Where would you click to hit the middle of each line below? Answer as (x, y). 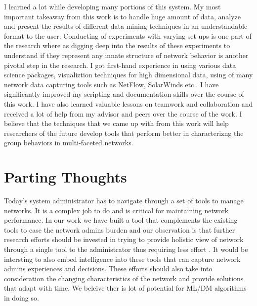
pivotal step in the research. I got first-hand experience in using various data (120, 65)
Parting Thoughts (65, 177)
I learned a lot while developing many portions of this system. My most (112, 6)
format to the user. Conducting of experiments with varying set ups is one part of (128, 35)
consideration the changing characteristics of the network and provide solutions (124, 278)
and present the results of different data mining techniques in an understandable (126, 26)
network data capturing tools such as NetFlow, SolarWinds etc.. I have (111, 84)
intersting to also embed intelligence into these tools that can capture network (122, 259)
